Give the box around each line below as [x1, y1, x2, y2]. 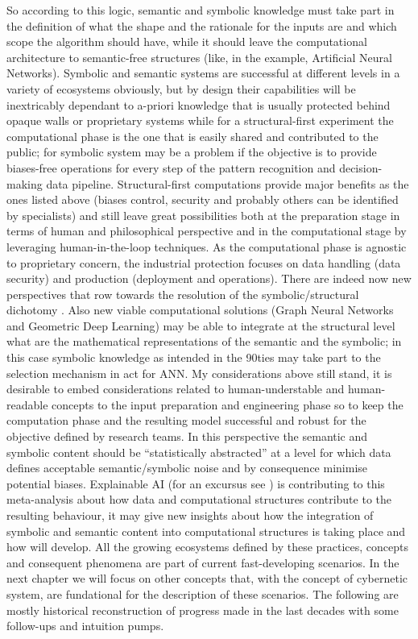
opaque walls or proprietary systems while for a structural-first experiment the [6, 112, 394, 129]
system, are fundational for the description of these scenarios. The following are [6, 585, 399, 602]
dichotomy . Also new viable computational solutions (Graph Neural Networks [6, 301, 394, 318]
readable [6, 396, 48, 413]
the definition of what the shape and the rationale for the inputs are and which [6, 17, 397, 34]
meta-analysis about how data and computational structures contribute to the [6, 491, 392, 508]
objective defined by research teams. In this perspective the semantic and [6, 428, 368, 445]
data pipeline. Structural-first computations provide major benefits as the [46, 175, 409, 192]
